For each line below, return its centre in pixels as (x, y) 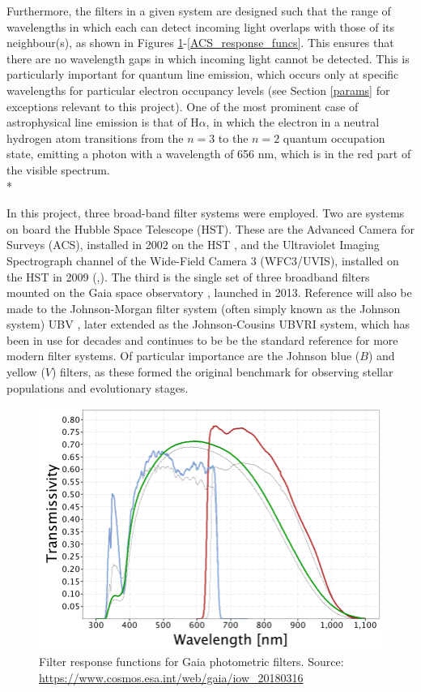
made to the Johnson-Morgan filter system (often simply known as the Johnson (204, 308)
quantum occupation (334, 138)
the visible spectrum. (58, 169)
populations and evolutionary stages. (98, 387)
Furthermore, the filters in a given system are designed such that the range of (199, 11)
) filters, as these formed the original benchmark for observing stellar (223, 372)
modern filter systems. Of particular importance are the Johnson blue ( (183, 356)
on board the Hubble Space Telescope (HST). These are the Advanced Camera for (210, 228)
